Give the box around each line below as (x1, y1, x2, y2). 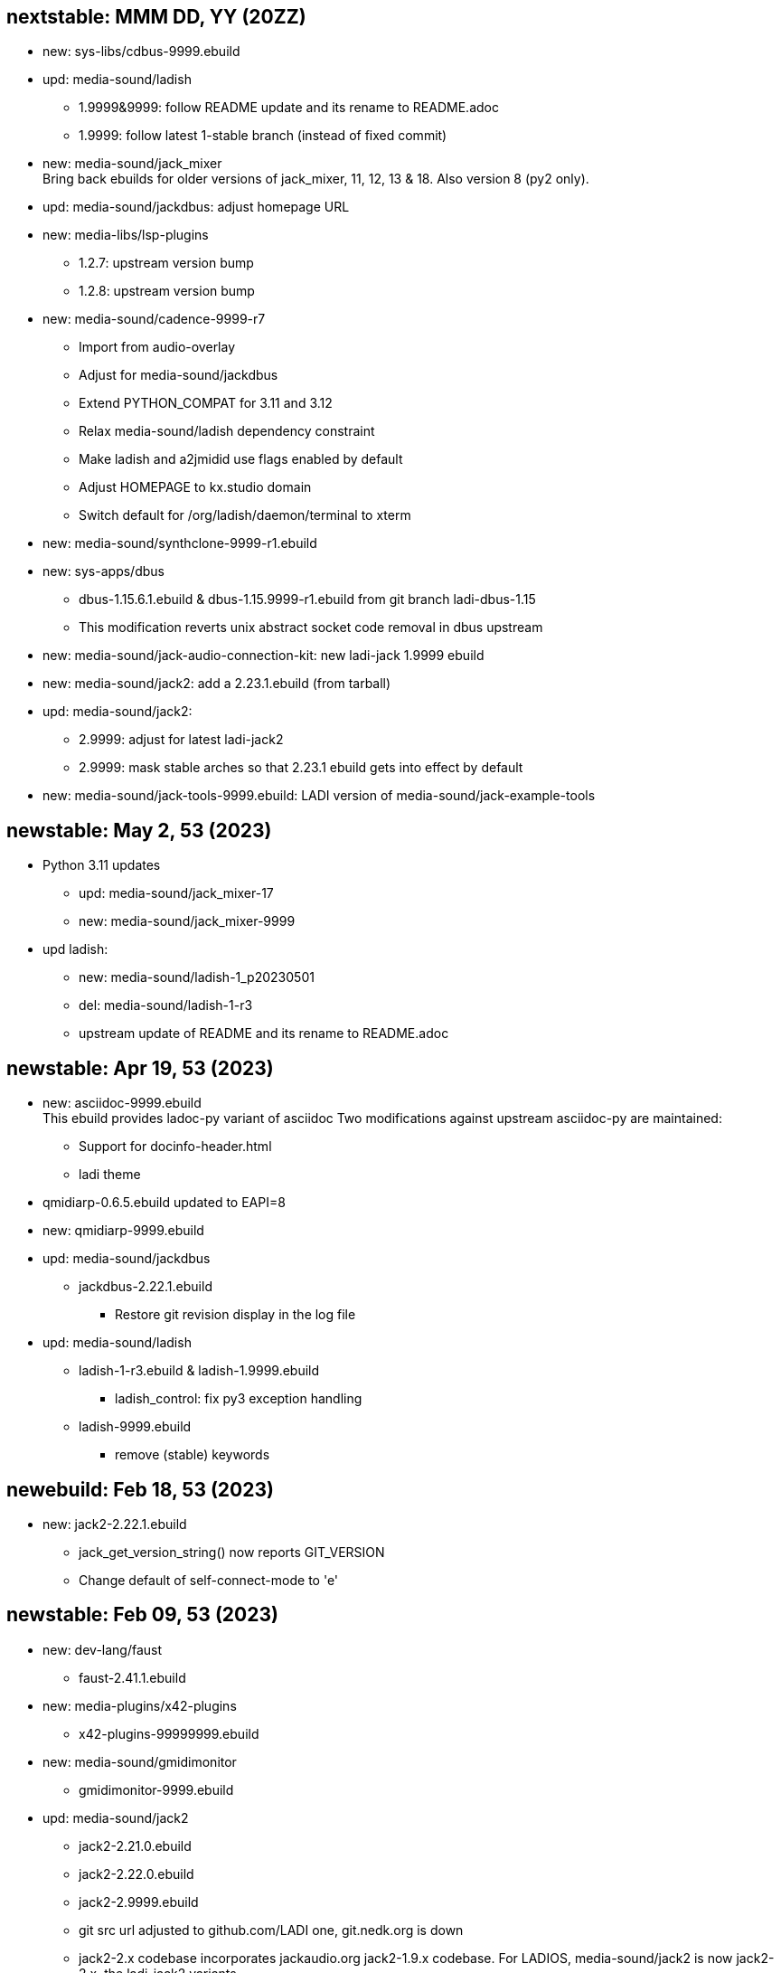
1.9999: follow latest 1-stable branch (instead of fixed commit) (79, 127, 447, 144)
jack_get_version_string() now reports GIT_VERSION (79, 1543, 385, 1560)
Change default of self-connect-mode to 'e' (79, 1572, 339, 1588)
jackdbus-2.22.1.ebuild (79, 1279, 212, 1295)
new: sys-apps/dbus (42, 563, 165, 580)
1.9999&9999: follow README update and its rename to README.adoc (79, 99, 499, 116)
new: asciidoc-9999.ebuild (42, 1095, 202, 1111)
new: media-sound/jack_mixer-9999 (79, 913, 296, 930)
